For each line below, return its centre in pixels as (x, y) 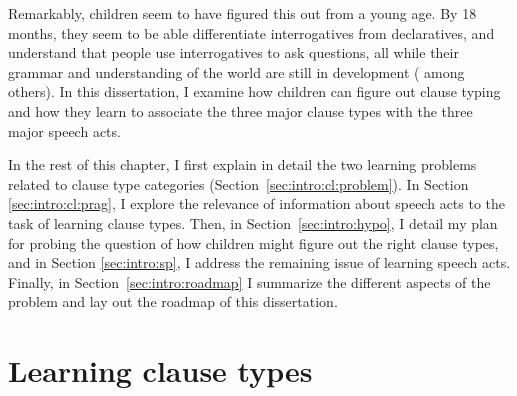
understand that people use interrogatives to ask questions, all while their (233, 52)
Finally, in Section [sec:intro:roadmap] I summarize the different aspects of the (249, 281)
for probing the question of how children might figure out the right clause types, (253, 242)
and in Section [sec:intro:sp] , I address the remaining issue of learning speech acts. (259, 262)
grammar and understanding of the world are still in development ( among (236, 71)
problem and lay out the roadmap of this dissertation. (173, 301)
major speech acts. (64, 130)
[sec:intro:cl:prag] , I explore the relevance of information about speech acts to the (257, 203)
